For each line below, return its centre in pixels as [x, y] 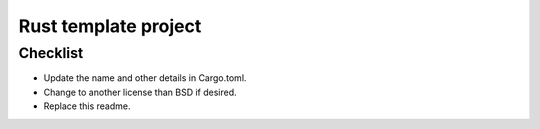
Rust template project [110, 26]
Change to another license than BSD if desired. [140, 92]
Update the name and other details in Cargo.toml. [145, 78]
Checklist [51, 53]
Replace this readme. [87, 106]
